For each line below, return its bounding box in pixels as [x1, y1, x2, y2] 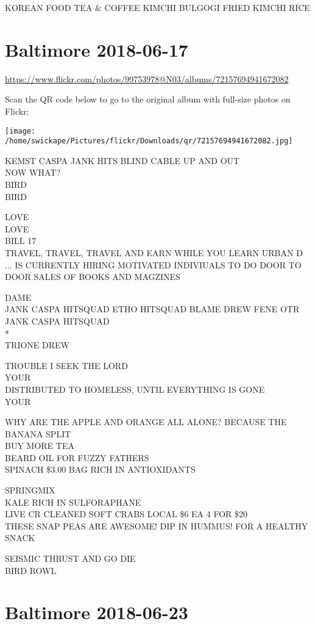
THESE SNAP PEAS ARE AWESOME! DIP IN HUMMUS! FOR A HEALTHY [5, 519, 308, 532]
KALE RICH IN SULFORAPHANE [5, 495, 141, 508]
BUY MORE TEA [5, 439, 74, 452]
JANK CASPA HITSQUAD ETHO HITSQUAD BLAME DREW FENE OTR [5, 303, 300, 315]
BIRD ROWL [5, 564, 57, 576]
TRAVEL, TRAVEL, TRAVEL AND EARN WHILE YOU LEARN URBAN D [5, 246, 303, 259]
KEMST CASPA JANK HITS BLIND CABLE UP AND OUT [5, 154, 240, 167]
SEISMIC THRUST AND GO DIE [5, 552, 136, 565]
